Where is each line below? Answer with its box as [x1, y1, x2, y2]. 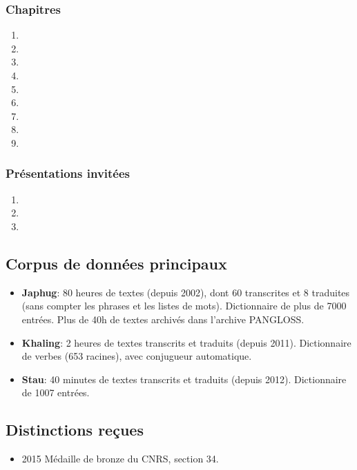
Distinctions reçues [6, 419, 144, 440]
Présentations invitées [6, 165, 131, 182]
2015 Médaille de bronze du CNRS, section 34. [21, 451, 219, 466]
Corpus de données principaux [6, 252, 227, 274]
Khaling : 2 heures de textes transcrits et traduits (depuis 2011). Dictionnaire [21, 335, 351, 349]
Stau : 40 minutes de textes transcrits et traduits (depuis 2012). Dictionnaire [21, 371, 347, 386]
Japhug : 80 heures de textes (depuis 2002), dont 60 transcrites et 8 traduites [21, 285, 350, 299]
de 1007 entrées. [21, 385, 90, 400]
